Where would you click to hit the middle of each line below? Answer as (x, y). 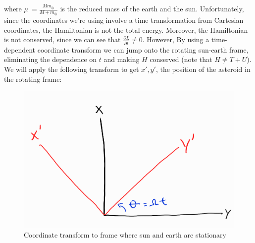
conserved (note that (181, 59)
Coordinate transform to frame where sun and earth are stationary (125, 234)
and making (122, 59)
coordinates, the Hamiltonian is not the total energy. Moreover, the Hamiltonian (126, 30)
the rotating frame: (33, 79)
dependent (20, 49)
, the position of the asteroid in (203, 69)
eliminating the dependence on (51, 59)
